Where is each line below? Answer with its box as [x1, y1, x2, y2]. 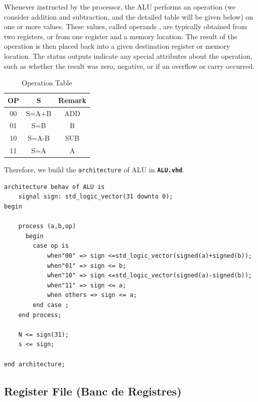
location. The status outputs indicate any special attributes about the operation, [4, 50, 252, 61]
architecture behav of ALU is [4, 183, 105, 190]
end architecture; [4, 360, 65, 368]
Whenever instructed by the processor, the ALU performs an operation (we [4, 2, 236, 12]
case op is [33, 242, 69, 250]
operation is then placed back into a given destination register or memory [4, 41, 230, 51]
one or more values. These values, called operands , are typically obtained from [4, 21, 247, 32]
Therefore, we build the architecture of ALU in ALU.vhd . [4, 164, 185, 175]
